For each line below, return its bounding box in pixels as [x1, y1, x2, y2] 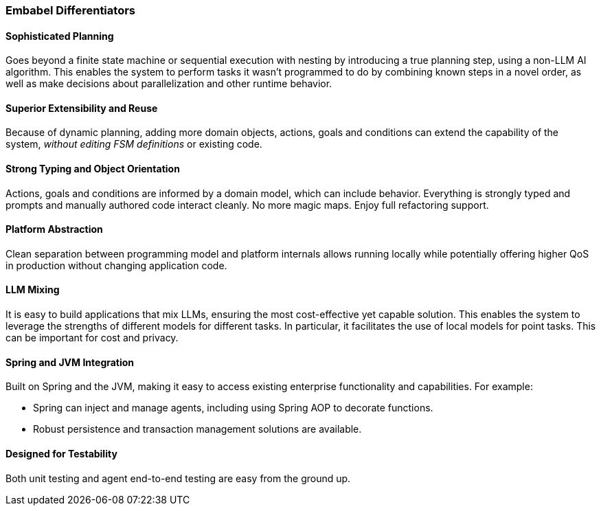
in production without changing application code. [5, 259, 227, 271]
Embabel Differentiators [5, 3, 135, 17]
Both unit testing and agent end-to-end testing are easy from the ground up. [5, 472, 351, 484]
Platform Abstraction [5, 223, 103, 236]
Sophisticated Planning [5, 30, 114, 42]
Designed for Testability [5, 447, 117, 459]
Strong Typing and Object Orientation [5, 163, 180, 175]
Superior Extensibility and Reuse [5, 102, 158, 114]
